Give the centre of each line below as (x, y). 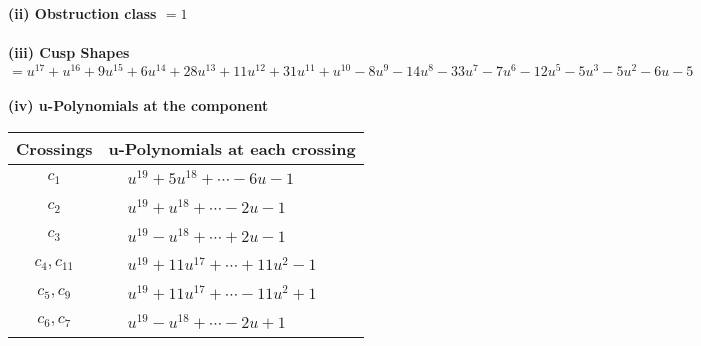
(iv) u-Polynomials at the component (138, 105)
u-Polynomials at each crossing (232, 149)
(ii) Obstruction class (82, 13)
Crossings (54, 149)
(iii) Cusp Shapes (69, 52)
